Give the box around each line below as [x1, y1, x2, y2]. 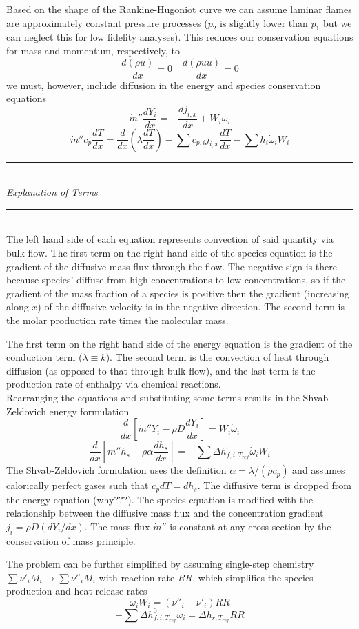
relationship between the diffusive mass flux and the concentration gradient [6, 506, 324, 520]
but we [322, 15, 352, 30]
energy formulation [49, 403, 130, 418]
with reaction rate [99, 570, 175, 584]
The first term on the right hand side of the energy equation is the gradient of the [6, 336, 353, 350]
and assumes [292, 463, 345, 477]
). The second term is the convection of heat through [105, 350, 329, 364]
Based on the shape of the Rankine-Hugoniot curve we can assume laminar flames [6, 2, 352, 16]
